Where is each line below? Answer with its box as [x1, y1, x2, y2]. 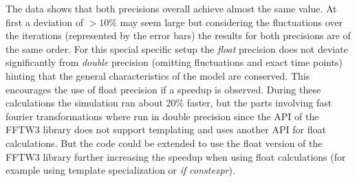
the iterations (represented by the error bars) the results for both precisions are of [6, 28, 351, 43]
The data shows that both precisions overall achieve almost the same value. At [6, 1, 337, 15]
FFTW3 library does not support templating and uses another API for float [6, 122, 326, 137]
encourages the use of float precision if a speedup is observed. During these [6, 82, 321, 96]
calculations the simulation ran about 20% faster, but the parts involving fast [6, 95, 332, 110]
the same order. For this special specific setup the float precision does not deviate [6, 41, 348, 56]
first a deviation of [6, 14, 83, 29]
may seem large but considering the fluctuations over [120, 14, 343, 29]
